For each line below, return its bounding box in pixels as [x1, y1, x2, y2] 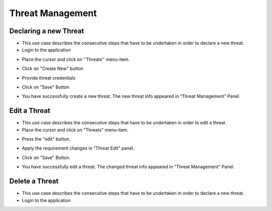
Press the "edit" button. [22, 136, 71, 142]
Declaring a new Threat [9, 27, 84, 35]
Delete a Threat [9, 177, 59, 186]
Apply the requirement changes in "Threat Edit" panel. [22, 145, 134, 151]
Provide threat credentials [22, 75, 76, 81]
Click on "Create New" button [22, 65, 84, 72]
